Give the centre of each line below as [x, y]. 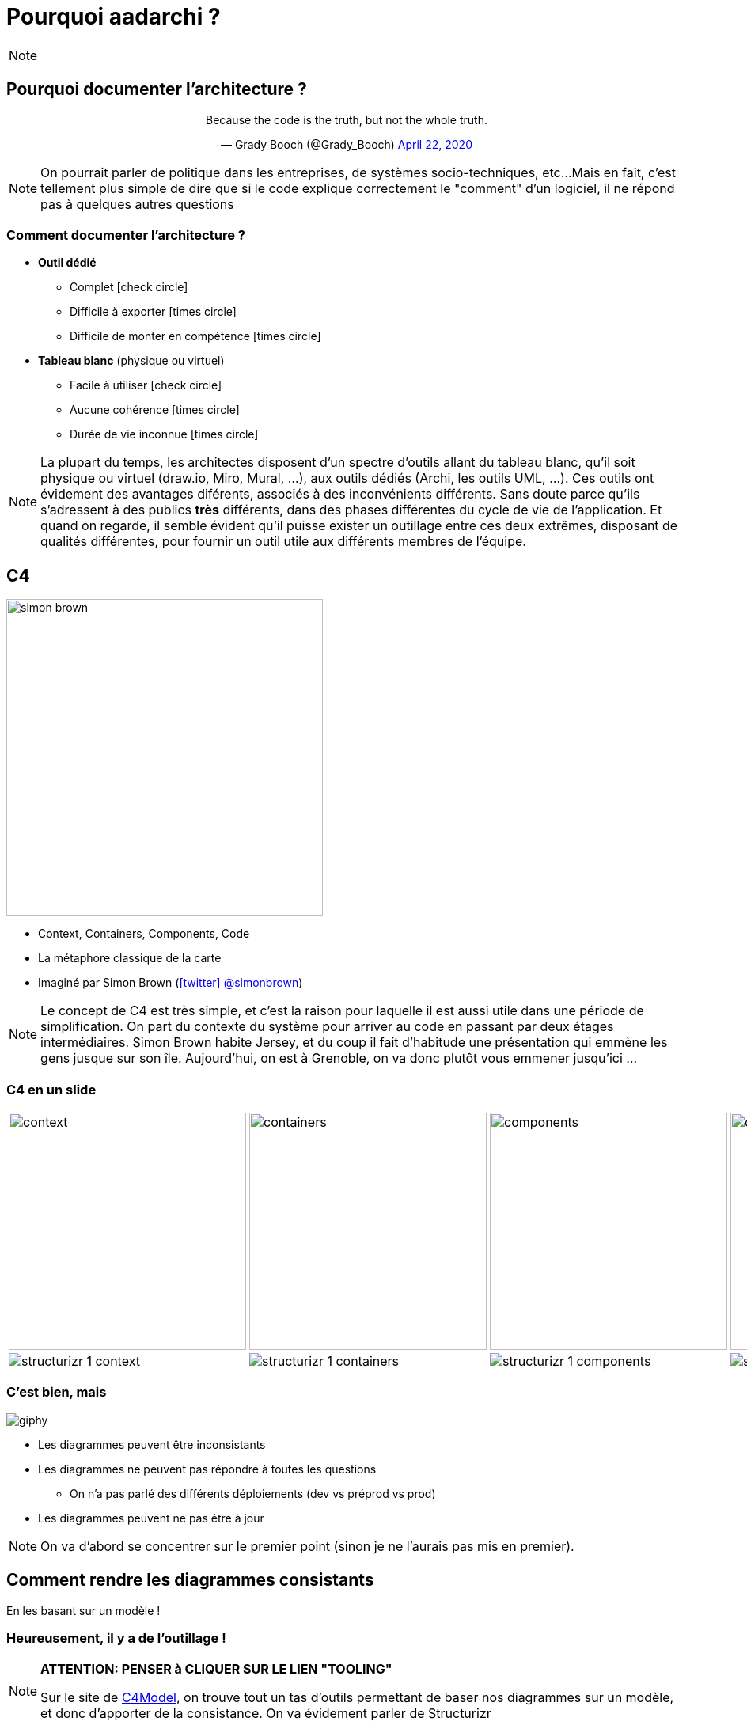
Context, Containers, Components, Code [144, 934]
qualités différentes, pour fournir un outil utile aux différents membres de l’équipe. [283, 542]
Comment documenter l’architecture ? [126, 235]
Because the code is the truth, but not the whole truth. [347, 119]
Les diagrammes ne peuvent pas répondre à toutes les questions [207, 1469]
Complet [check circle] [129, 287]
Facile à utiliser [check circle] [146, 385]
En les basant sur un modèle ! [83, 1610]
